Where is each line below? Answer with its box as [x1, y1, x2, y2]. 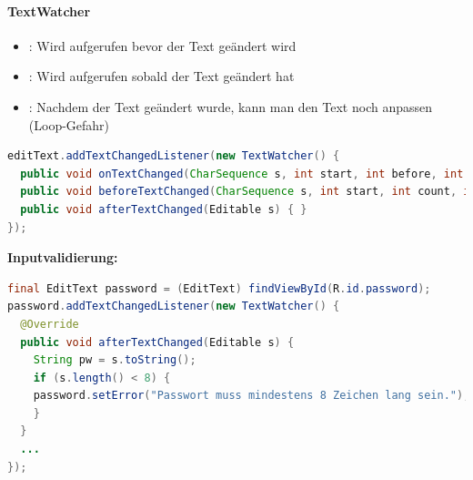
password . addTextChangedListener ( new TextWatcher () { [7, 300, 340, 313]
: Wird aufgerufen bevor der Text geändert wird [28, 36, 297, 55]
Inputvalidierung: [7, 248, 118, 267]
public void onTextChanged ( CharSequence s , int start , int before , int [20, 167, 464, 180]
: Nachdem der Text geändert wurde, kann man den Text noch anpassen [28, 97, 433, 116]
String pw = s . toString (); [33, 353, 196, 367]
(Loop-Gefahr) [28, 115, 110, 134]
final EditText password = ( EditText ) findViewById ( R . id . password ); [7, 281, 431, 295]
